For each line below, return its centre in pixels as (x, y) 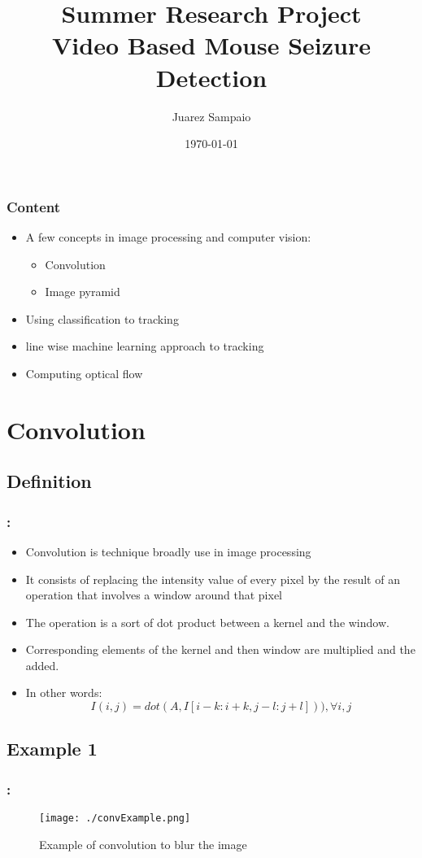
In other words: (64, 692)
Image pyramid (83, 292)
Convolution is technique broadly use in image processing (168, 551)
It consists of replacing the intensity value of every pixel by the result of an (213, 579)
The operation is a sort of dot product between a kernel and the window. (207, 622)
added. (42, 665)
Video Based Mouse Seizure (211, 45)
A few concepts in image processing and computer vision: (168, 236)
